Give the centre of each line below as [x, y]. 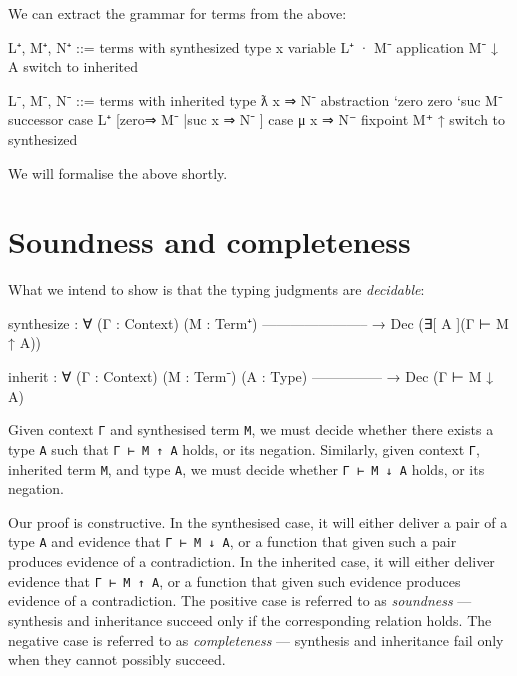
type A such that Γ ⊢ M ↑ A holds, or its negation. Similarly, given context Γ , [244, 448]
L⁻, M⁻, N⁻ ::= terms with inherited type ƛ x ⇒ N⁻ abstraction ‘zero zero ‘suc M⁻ [255, 99]
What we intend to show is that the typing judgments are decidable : [216, 289]
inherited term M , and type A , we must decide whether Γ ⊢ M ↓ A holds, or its [246, 468]
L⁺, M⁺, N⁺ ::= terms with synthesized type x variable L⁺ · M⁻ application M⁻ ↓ [253, 46]
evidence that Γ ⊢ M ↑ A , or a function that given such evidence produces [234, 580]
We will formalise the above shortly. [118, 172]
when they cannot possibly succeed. [117, 659]
